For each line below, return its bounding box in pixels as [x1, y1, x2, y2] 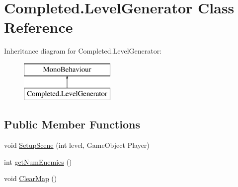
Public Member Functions [4, 117, 140, 132]
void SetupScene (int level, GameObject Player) [4, 140, 150, 150]
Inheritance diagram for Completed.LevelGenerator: [4, 46, 162, 56]
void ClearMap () [4, 173, 57, 184]
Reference [4, 17, 73, 37]
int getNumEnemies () [4, 156, 72, 167]
